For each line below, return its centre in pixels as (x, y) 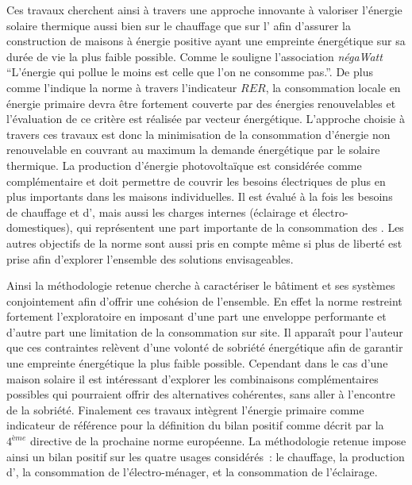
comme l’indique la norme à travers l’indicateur (122, 87)
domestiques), (40, 227)
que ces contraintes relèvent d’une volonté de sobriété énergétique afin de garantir (205, 347)
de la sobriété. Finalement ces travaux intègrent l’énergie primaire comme (185, 409)
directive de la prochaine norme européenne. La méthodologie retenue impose (218, 441)
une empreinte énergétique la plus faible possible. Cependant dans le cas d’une (197, 363)
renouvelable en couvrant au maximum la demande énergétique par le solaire (193, 150)
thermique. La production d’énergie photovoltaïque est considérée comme (184, 165)
